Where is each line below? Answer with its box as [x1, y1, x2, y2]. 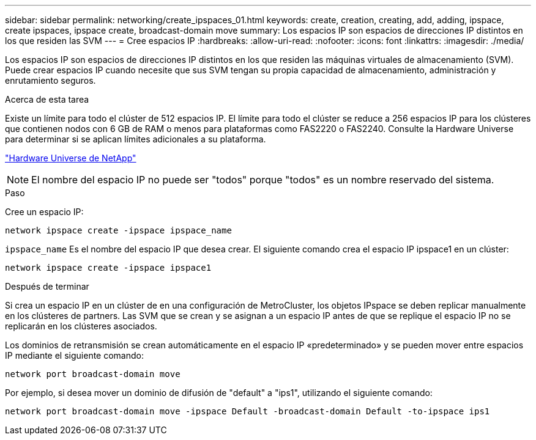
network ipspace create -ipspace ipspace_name [5, 226, 232, 235]
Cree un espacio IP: [5, 207, 84, 217]
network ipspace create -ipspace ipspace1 [5, 263, 212, 273]
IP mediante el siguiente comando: [5, 350, 144, 361]
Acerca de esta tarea [5, 94, 89, 105]
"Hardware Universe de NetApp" [5, 153, 136, 163]
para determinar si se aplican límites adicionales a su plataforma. [5, 134, 266, 144]
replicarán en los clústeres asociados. [5, 321, 157, 331]
